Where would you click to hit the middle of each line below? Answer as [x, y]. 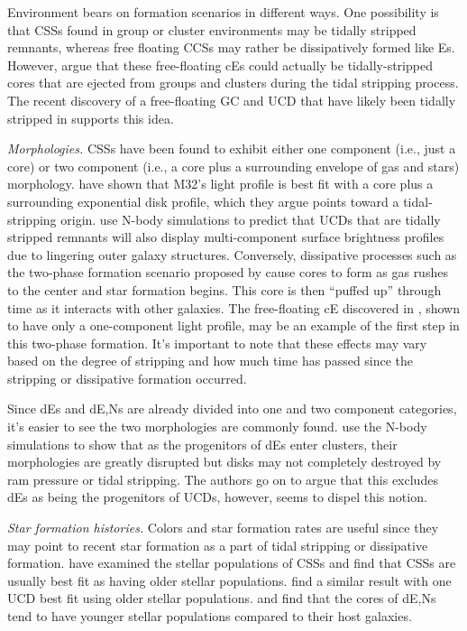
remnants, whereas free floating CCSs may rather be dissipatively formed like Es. [231, 47]
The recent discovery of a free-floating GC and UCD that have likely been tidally [232, 100]
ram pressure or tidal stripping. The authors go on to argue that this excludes [223, 479]
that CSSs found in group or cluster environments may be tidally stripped [212, 29]
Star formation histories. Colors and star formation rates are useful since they [223, 528]
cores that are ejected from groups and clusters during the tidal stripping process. [233, 83]
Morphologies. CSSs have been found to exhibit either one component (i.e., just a [232, 148]
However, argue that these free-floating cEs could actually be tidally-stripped [220, 65]
